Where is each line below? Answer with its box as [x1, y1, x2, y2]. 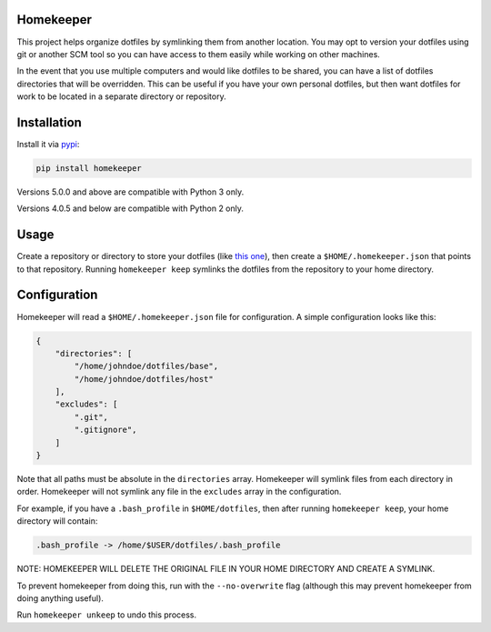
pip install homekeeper [35, 163, 143, 173]
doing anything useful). [16, 592, 105, 604]
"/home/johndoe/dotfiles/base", [74, 361, 218, 372]
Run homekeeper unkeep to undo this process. [16, 609, 197, 620]
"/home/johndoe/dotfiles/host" [74, 374, 214, 384]
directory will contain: [16, 516, 98, 527]
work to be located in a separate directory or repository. [16, 91, 226, 102]
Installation [16, 115, 82, 130]
